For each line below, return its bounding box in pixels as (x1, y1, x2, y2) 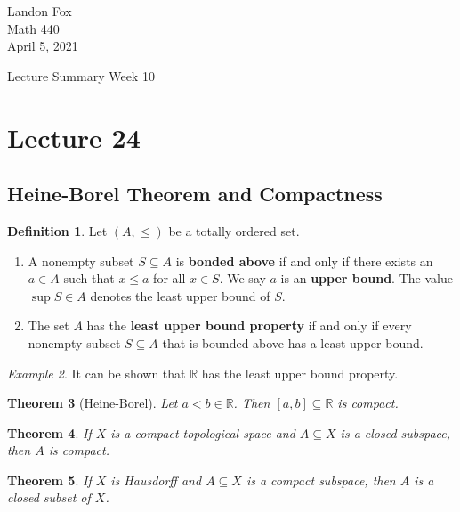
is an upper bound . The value (280, 269, 453, 288)
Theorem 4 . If (7, 423, 92, 442)
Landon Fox (7, 2, 72, 20)
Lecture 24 (7, 118, 141, 155)
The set (28, 316, 69, 335)
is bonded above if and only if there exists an (175, 251, 433, 270)
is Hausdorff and (110, 470, 202, 489)
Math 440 (7, 19, 60, 37)
